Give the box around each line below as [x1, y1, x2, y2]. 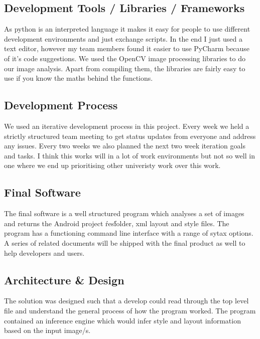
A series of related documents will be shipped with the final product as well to [4, 237, 245, 248]
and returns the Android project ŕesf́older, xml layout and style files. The [4, 218, 229, 228]
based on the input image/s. [4, 325, 91, 335]
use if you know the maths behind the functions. [4, 73, 153, 83]
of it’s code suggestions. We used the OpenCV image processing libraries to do [4, 53, 245, 63]
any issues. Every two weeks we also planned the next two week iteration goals [4, 140, 245, 151]
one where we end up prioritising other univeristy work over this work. [4, 160, 221, 171]
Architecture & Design [4, 272, 124, 287]
